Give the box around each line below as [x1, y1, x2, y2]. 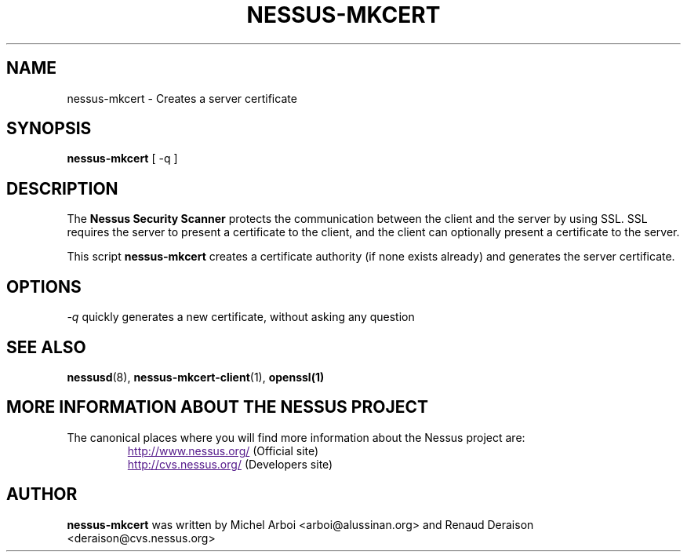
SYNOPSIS [6, 119, 92, 139]
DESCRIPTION [6, 178, 118, 199]
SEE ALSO [6, 337, 86, 357]
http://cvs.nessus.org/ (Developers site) [127, 457, 333, 471]
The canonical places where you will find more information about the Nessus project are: [67, 430, 525, 444]
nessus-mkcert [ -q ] [67, 151, 178, 166]
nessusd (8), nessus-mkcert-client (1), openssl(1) [67, 370, 325, 384]
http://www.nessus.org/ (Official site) [127, 443, 319, 458]
